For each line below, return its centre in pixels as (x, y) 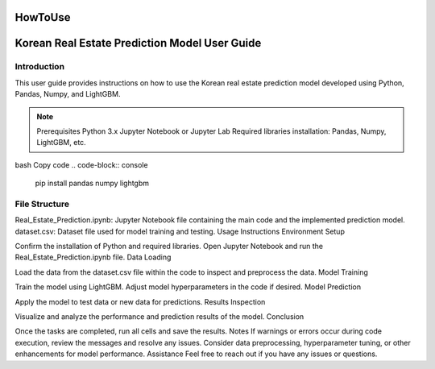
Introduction (39, 67)
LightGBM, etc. (61, 143)
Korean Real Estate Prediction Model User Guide (138, 43)
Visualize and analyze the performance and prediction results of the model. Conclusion (159, 317)
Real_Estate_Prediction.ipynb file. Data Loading (93, 257)
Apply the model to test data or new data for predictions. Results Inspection (140, 301)
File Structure (42, 204)
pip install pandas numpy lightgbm (92, 183)
